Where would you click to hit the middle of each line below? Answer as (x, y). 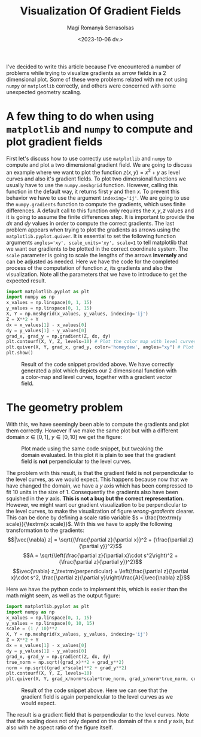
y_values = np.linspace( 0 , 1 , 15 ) (49, 308)
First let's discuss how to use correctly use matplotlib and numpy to (89, 158)
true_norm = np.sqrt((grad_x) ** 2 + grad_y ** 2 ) (65, 662)
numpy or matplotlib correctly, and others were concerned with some (91, 86)
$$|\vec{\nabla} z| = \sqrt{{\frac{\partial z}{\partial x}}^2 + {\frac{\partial (97, 539)
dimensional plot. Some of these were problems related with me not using (97, 79)
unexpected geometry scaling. (44, 92)
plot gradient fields (54, 142)
